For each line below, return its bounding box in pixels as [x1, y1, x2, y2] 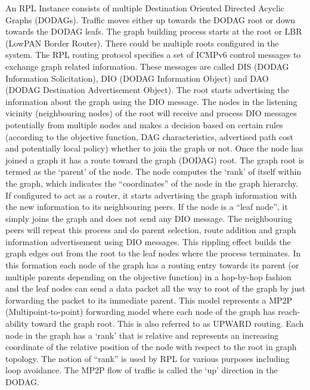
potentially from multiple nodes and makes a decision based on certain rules [5, 118, 283, 131]
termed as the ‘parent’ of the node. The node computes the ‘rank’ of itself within [5, 165, 302, 178]
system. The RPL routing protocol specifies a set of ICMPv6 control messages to [5, 48, 301, 61]
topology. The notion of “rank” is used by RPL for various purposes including [5, 352, 290, 364]
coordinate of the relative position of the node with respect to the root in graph [5, 341, 297, 353]
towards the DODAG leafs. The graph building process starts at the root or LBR [5, 25, 302, 38]
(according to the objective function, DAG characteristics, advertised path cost [5, 130, 293, 143]
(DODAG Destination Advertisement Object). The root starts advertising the [5, 83, 289, 96]
